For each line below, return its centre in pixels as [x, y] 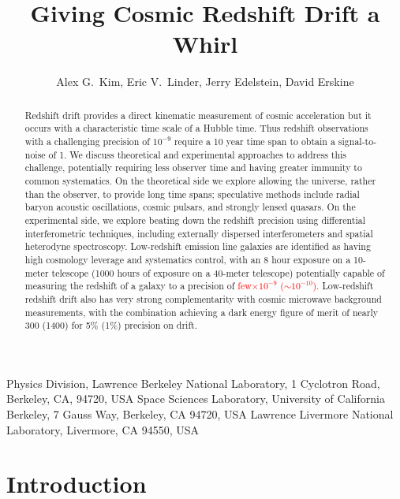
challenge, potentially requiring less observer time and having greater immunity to [193, 168]
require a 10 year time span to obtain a [254, 142]
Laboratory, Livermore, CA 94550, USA [103, 429]
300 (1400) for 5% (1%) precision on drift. [111, 325]
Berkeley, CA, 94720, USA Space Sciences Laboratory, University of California [196, 398]
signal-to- [357, 142]
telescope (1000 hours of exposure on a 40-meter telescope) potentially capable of [218, 272]
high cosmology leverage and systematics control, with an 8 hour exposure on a [188, 259]
